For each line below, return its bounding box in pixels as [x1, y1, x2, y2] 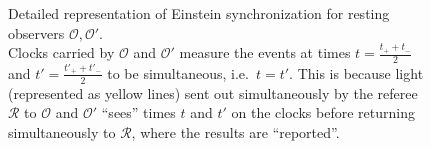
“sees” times [101, 102, 176, 123]
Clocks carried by [8, 42, 115, 63]
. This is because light [289, 62, 424, 83]
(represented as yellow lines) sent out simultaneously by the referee [8, 82, 418, 103]
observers [8, 22, 65, 43]
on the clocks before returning [231, 102, 415, 123]
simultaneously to [8, 121, 116, 142]
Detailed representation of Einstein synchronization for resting [8, 3, 390, 23]
